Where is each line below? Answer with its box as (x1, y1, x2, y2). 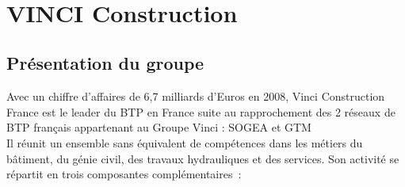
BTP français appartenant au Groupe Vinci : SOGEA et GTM (6, 119, 311, 135)
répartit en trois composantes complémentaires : (6, 166, 242, 182)
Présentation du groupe (6, 51, 204, 75)
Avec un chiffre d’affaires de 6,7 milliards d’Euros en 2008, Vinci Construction (6, 88, 385, 105)
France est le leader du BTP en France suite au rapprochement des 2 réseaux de (6, 103, 395, 120)
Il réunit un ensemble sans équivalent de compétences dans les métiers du (6, 134, 363, 151)
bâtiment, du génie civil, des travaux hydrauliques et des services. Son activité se (6, 150, 399, 166)
